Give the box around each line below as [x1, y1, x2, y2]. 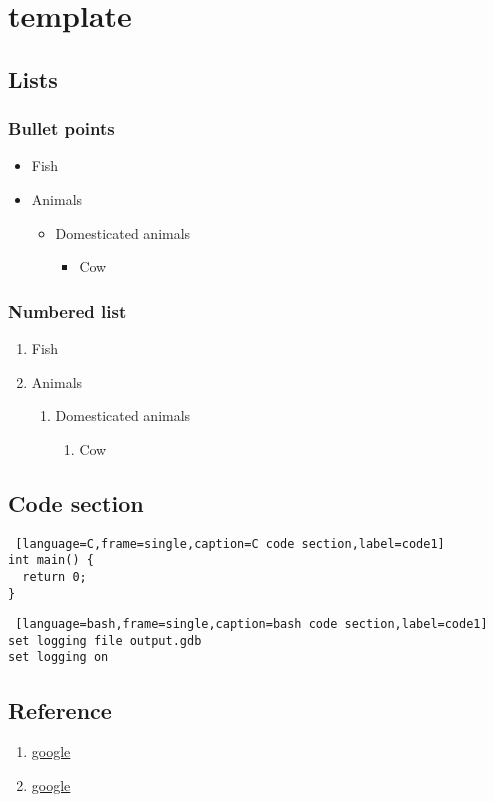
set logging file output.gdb [8, 633, 202, 648]
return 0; [22, 569, 87, 584]
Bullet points [8, 116, 115, 141]
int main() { [8, 553, 94, 568]
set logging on [8, 650, 109, 665]
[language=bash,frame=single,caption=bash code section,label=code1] [15, 617, 488, 632]
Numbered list [8, 298, 127, 323]
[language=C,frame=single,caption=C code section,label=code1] [15, 536, 445, 551]
